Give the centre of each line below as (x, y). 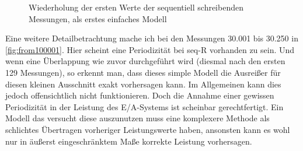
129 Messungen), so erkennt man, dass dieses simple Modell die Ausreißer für (143, 72)
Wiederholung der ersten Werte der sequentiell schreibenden (136, 7)
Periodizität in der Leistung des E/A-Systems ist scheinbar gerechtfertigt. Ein (144, 106)
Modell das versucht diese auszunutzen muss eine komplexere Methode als (137, 118)
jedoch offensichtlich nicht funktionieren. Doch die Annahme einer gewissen (140, 95)
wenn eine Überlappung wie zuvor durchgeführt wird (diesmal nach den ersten (145, 61)
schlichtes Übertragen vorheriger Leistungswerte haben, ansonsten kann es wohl (148, 129)
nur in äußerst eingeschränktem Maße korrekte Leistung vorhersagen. (129, 141)
